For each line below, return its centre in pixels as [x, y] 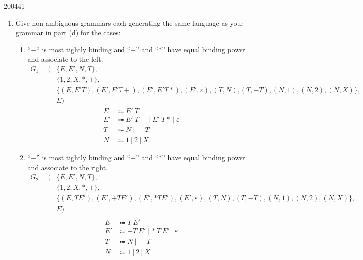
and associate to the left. [65, 59]
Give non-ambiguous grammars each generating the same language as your [129, 23]
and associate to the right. [68, 167]
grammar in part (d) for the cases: [68, 33]
